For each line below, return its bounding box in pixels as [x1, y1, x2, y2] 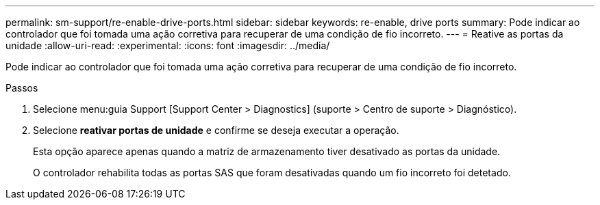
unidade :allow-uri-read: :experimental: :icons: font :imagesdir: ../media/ [5, 40, 330, 51]
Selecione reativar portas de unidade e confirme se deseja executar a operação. [33, 124, 399, 136]
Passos [5, 82, 38, 94]
